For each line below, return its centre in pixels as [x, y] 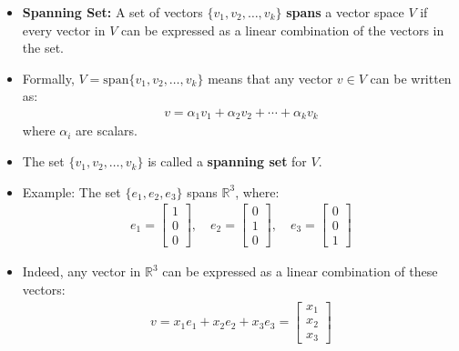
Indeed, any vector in [82, 271]
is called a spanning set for [227, 161]
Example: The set [71, 191]
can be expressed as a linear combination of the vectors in [282, 30]
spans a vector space [345, 12]
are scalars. [107, 130]
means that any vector [270, 78]
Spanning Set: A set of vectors [112, 12]
